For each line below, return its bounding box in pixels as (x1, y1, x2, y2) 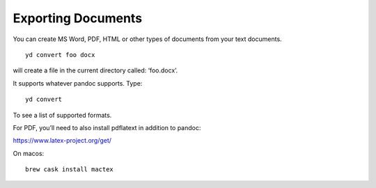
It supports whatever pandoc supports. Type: (13, 79, 143, 87)
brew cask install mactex (25, 166, 114, 173)
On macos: (13, 149, 45, 157)
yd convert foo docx (25, 51, 95, 58)
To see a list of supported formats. (13, 111, 112, 119)
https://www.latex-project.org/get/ (13, 136, 111, 145)
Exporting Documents (13, 10, 143, 26)
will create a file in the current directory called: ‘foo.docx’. (13, 66, 178, 75)
